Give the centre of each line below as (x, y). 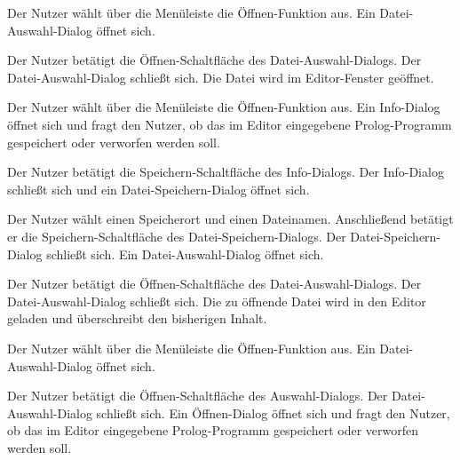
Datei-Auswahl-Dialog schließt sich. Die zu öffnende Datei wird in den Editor (217, 301)
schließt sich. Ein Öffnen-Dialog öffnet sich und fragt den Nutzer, (273, 412)
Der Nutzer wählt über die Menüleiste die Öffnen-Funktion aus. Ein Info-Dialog (224, 107)
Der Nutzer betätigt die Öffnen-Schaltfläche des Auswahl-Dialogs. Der (198, 396)
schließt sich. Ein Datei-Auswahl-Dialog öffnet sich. (185, 254)
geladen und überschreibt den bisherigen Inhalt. (137, 318)
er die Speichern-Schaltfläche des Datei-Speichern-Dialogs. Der (177, 236)
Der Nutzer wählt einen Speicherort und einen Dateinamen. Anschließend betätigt (230, 219)
